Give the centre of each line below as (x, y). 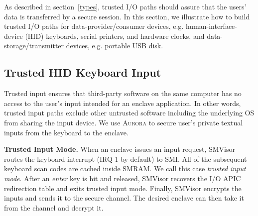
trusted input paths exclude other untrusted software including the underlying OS (129, 113)
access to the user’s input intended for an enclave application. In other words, (123, 103)
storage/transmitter (34, 46)
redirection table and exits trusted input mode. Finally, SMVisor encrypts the (123, 188)
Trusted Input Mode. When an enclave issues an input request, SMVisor (120, 149)
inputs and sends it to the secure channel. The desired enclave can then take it (124, 198)
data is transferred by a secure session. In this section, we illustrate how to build (127, 16)
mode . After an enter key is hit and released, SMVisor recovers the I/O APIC (123, 178)
